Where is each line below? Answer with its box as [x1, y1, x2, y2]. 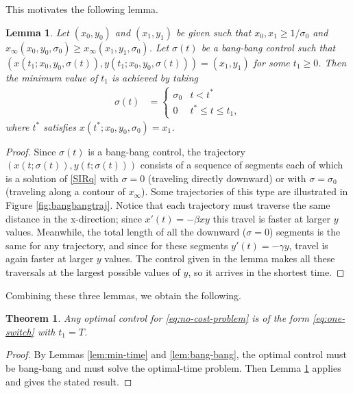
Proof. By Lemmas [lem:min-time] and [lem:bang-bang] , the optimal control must [5, 347, 347, 362]
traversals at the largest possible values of [5, 265, 180, 279]
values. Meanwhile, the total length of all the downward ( [5, 225, 247, 239]
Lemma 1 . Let [5, 25, 69, 39]
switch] [5, 324, 34, 338]
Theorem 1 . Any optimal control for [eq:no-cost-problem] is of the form [5, 311, 309, 325]
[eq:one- [312, 311, 345, 325]
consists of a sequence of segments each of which [140, 157, 343, 172]
